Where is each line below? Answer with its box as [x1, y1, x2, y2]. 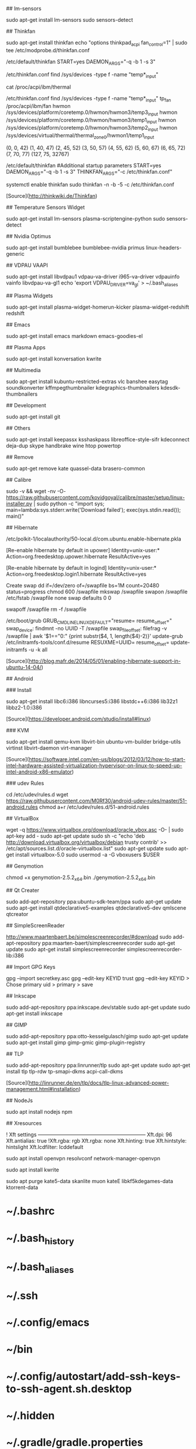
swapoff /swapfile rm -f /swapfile [6, 606, 87, 613]
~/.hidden [6, 1409, 55, 1422]
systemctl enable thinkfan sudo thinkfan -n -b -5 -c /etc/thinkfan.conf [6, 181, 174, 188]
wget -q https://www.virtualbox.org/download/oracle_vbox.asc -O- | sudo [6, 826, 184, 833]
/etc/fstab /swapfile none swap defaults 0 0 [6, 594, 112, 601]
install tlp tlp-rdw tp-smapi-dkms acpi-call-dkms [6, 1068, 123, 1075]
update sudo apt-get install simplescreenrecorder [6, 946, 126, 953]
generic [6, 251, 25, 258]
